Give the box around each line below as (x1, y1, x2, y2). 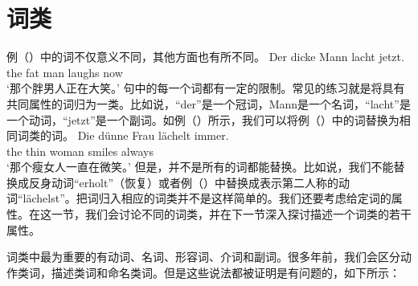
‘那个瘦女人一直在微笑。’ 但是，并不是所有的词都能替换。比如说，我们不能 (6, 158, 394, 175)
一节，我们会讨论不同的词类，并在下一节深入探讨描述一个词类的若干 (51, 206, 412, 223)
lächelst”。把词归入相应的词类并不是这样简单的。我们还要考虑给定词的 (23, 190, 391, 206)
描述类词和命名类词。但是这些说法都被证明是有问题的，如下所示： (51, 264, 400, 280)
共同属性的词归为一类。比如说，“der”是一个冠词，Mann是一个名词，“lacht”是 (6, 95, 411, 112)
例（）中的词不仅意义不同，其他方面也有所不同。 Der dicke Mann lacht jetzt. (6, 48, 404, 65)
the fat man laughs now (6, 63, 123, 80)
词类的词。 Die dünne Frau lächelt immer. (17, 127, 229, 144)
